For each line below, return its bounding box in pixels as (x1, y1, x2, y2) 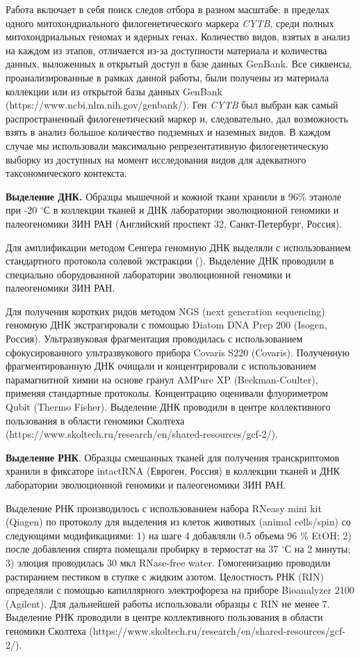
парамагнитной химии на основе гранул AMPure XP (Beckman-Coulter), (6, 372, 318, 386)
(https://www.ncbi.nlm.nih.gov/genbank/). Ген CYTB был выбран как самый (6, 97, 338, 112)
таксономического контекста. (6, 166, 127, 180)
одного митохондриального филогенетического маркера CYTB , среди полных (6, 15, 334, 30)
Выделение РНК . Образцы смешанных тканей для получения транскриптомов (6, 450, 340, 464)
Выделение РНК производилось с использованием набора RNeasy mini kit (6, 500, 322, 515)
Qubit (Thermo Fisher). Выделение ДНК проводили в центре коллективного (6, 399, 331, 414)
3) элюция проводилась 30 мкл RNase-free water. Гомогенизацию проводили (6, 555, 331, 569)
